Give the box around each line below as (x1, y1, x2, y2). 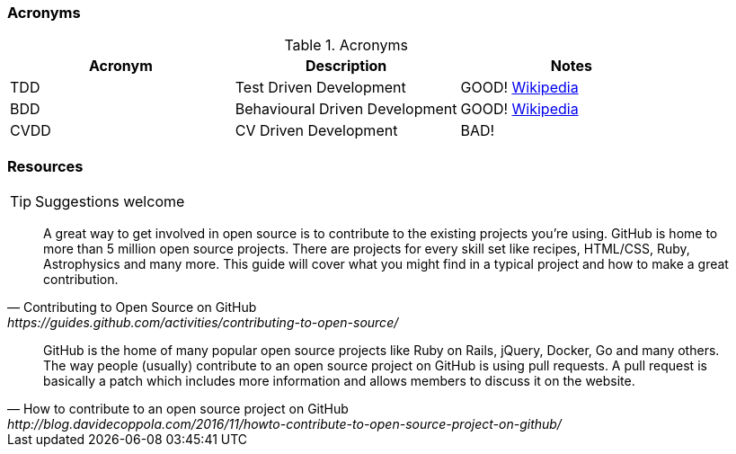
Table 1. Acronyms (284, 36, 408, 55)
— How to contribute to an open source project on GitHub (7, 401, 349, 417)
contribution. (43, 272, 119, 288)
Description (305, 57, 387, 76)
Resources (7, 156, 84, 175)
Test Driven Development (235, 78, 406, 97)
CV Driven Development (235, 121, 398, 140)
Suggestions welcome (35, 192, 185, 211)
